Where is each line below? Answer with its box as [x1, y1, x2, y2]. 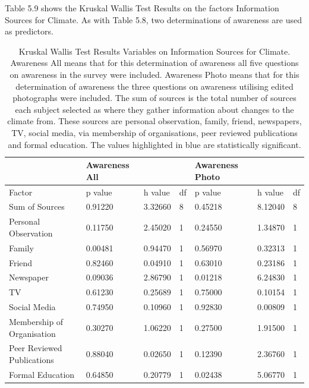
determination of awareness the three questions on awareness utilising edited [15, 80, 294, 92]
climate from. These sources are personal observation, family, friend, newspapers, [7, 115, 302, 127]
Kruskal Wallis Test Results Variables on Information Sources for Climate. [18, 45, 291, 57]
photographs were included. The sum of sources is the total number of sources [12, 92, 297, 104]
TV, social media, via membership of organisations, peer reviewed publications [11, 126, 298, 138]
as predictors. [5, 25, 53, 37]
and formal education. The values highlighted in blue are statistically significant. [8, 138, 301, 150]
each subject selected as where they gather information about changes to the [15, 103, 294, 115]
